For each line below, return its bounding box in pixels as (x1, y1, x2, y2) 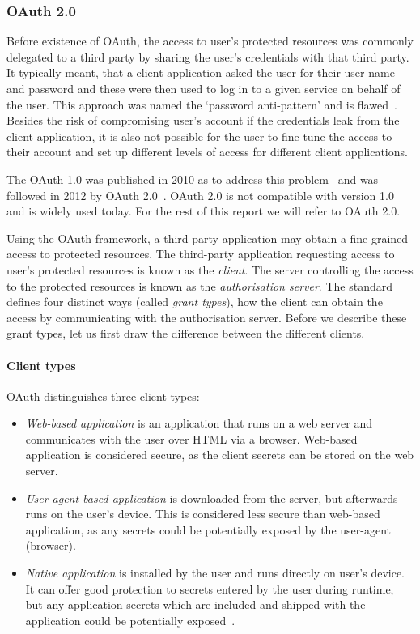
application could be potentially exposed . (25, 611, 235, 628)
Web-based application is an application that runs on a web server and (25, 415, 373, 432)
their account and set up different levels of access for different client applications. (6, 143, 408, 160)
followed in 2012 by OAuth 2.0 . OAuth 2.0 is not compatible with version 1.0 (6, 186, 394, 203)
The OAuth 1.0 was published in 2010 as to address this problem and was (6, 170, 379, 187)
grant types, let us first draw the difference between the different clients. (6, 325, 365, 342)
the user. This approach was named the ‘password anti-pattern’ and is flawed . (6, 96, 397, 113)
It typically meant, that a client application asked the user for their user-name (6, 64, 395, 81)
